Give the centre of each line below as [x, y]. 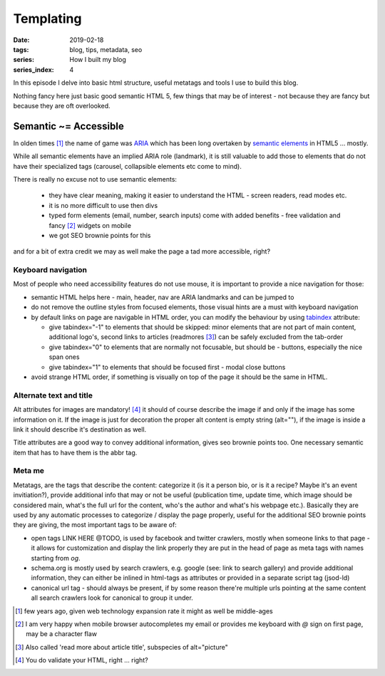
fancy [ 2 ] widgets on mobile [90, 225]
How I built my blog [98, 60]
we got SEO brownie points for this [100, 235]
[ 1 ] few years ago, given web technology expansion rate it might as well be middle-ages [144, 611]
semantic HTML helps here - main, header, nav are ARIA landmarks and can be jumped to [163, 297]
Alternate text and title [53, 395]
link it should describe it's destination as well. [80, 429]
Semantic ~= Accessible [68, 126]
